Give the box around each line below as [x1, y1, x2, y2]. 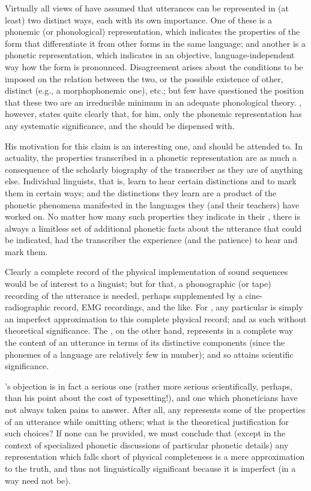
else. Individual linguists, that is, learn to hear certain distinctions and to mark [5, 175, 297, 187]
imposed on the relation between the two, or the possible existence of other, [5, 72, 283, 85]
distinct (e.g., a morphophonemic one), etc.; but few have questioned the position [5, 84, 304, 97]
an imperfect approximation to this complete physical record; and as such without [5, 312, 307, 325]
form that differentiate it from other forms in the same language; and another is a [5, 37, 306, 49]
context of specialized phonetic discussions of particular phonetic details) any [5, 438, 289, 451]
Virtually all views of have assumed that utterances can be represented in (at [5, 2, 289, 14]
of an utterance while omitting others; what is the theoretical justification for [5, 415, 289, 427]
